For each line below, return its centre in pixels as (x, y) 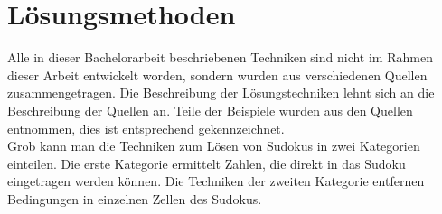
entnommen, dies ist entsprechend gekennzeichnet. (146, 128)
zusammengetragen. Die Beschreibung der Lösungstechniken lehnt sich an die (221, 93)
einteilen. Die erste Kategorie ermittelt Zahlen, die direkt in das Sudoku (207, 163)
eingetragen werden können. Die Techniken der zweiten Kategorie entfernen (216, 181)
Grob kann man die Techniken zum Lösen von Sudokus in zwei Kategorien (214, 146)
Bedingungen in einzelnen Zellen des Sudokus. (135, 198)
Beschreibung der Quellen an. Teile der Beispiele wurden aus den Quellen (210, 110)
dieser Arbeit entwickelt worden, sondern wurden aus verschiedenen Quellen (217, 74)
